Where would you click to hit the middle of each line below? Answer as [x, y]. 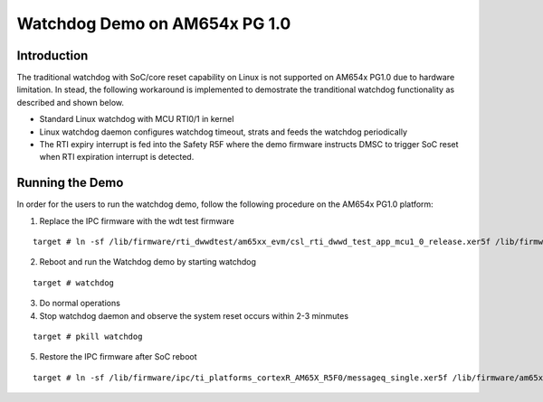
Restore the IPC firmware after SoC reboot [118, 357]
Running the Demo [70, 183]
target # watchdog [74, 283]
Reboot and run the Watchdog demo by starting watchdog [148, 262]
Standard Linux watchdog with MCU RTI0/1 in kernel [137, 119]
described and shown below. [71, 102]
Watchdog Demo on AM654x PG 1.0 [154, 23]
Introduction [52, 56]
